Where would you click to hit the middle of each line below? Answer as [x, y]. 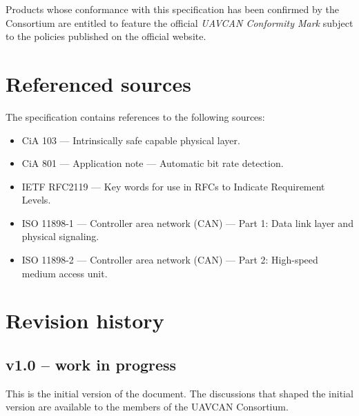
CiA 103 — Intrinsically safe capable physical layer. [131, 140]
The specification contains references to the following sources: [135, 116]
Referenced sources [98, 83]
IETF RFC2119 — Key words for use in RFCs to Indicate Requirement [173, 186]
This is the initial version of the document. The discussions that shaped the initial [179, 393]
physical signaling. [60, 236]
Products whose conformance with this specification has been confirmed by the [172, 9]
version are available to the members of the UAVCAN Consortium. [147, 407]
